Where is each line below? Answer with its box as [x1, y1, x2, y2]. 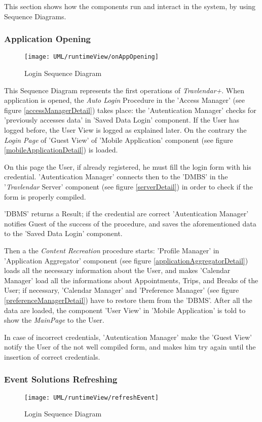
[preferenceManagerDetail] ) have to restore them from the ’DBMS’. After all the [4, 294, 252, 305]
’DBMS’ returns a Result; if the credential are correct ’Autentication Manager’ [4, 208, 249, 219]
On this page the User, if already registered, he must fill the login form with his [4, 161, 251, 172]
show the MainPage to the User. [4, 315, 104, 325]
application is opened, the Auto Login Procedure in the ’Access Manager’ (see [4, 95, 245, 105]
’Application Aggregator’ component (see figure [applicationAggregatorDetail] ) [4, 255, 248, 265]
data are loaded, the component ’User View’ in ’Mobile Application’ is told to [4, 304, 246, 315]
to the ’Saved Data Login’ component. [4, 228, 123, 239]
